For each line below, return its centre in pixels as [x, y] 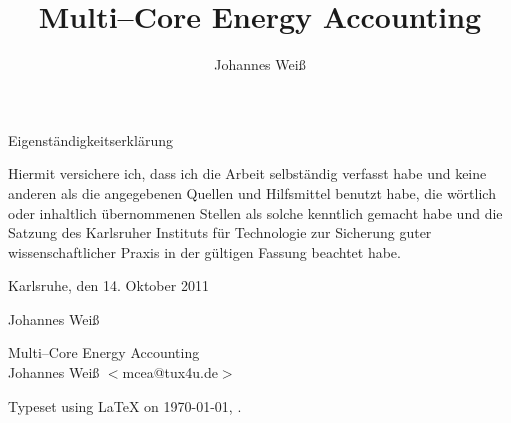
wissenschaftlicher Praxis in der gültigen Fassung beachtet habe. [204, 251]
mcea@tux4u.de [170, 372]
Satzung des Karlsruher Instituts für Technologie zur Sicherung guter [220, 232]
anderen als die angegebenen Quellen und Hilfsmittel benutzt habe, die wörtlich [252, 192]
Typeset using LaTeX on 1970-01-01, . [125, 405]
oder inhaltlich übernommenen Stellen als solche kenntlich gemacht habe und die [255, 212]
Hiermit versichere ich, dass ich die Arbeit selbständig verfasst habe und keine [247, 173]
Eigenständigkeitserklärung [90, 139]
